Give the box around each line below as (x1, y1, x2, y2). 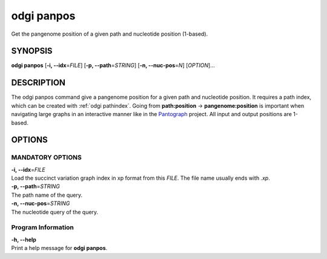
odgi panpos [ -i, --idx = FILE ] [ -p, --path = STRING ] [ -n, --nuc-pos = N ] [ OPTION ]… (11, 62, 215, 69)
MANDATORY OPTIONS (11, 153, 82, 162)
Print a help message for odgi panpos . (11, 244, 108, 252)
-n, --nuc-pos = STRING (11, 200, 70, 207)
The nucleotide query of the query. (11, 208, 99, 215)
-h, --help (11, 236, 36, 243)
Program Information (11, 223, 74, 232)
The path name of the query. (11, 191, 83, 198)
